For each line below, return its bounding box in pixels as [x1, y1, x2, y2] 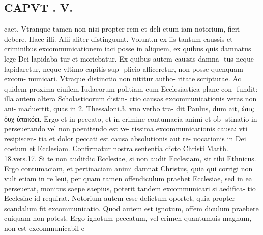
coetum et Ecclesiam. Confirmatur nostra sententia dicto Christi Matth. [4, 143, 228, 154]
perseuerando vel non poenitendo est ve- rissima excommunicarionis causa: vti [4, 123, 248, 134]
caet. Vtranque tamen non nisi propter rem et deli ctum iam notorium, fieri [4, 23, 240, 34]
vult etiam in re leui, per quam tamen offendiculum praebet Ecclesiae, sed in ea [4, 173, 252, 184]
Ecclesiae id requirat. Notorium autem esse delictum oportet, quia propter [4, 193, 236, 203]
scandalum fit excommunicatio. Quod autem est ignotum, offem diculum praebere [4, 202, 259, 213]
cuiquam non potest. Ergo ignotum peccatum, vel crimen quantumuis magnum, [4, 213, 252, 223]
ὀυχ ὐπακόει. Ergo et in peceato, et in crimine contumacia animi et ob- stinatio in [4, 113, 257, 124]
